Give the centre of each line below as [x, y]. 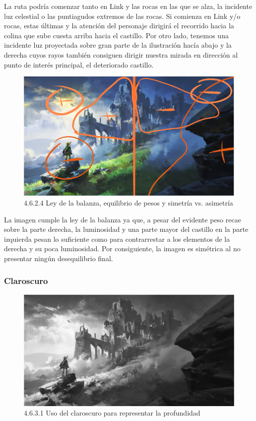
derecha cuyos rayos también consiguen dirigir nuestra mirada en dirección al [121, 54]
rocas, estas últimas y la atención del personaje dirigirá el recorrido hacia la [119, 26]
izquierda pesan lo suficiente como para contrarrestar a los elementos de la [117, 239]
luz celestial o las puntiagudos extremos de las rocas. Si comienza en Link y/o [122, 16]
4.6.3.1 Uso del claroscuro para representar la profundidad [112, 413]
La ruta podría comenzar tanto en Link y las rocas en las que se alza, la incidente [128, 6]
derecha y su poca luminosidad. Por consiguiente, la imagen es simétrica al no [122, 248]
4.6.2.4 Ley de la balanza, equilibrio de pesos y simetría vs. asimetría [128, 203]
